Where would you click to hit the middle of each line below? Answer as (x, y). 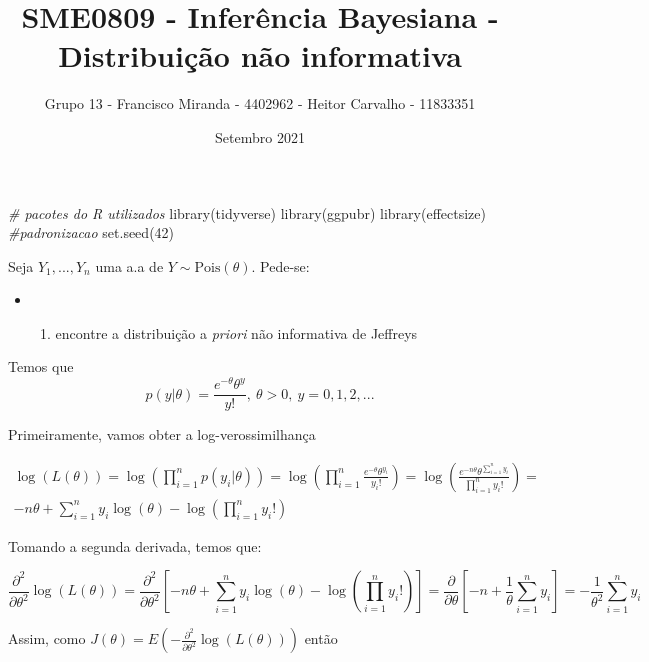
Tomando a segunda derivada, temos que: (135, 545)
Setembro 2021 (260, 136)
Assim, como (47, 638)
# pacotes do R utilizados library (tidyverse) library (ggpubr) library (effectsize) (247, 212)
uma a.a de (129, 265)
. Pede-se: (280, 265)
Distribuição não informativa (260, 55)
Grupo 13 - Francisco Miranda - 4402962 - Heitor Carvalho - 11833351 (260, 103)
